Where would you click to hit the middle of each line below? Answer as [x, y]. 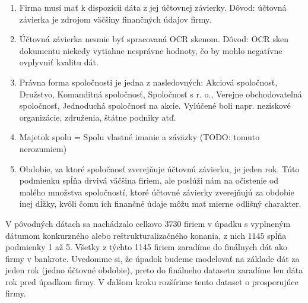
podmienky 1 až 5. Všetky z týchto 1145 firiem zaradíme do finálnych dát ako [146, 247]
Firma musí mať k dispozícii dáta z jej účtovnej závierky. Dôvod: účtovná [153, 7]
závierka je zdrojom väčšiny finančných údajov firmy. [115, 19]
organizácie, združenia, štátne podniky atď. [98, 117]
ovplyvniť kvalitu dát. [59, 62]
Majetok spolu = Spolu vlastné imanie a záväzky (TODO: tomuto [139, 137]
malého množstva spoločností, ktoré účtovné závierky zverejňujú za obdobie [157, 192]
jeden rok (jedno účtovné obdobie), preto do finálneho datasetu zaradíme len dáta [154, 270]
